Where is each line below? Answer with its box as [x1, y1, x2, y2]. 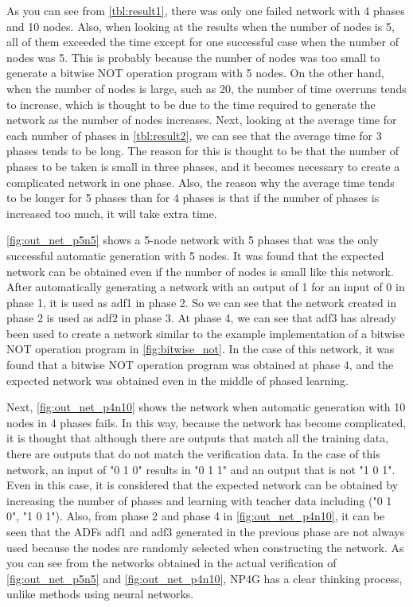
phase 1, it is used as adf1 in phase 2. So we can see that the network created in [6, 294, 397, 310]
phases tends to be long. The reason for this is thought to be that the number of [6, 142, 399, 159]
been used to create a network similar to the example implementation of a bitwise [6, 325, 405, 341]
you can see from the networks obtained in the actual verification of [6, 554, 337, 571]
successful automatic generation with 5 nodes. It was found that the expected [6, 247, 384, 263]
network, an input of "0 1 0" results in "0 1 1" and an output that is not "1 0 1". [6, 461, 395, 477]
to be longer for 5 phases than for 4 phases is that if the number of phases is [6, 189, 380, 206]
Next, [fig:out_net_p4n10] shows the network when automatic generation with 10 [6, 399, 406, 415]
